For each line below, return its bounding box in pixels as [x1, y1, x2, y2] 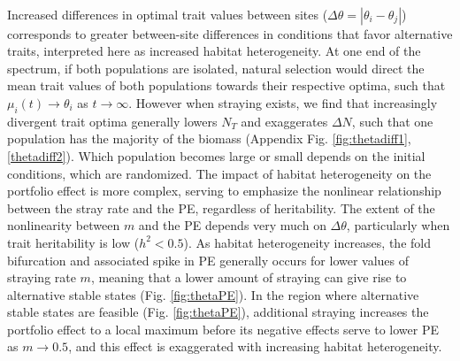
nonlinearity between [7, 216, 120, 234]
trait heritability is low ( [7, 233, 140, 251]
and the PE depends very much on [138, 216, 326, 234]
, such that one [351, 111, 433, 130]
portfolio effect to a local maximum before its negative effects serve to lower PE [7, 319, 439, 338]
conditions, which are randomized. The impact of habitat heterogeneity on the [7, 164, 432, 182]
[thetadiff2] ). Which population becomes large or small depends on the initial [7, 146, 425, 165]
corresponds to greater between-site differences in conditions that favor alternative [7, 24, 453, 42]
